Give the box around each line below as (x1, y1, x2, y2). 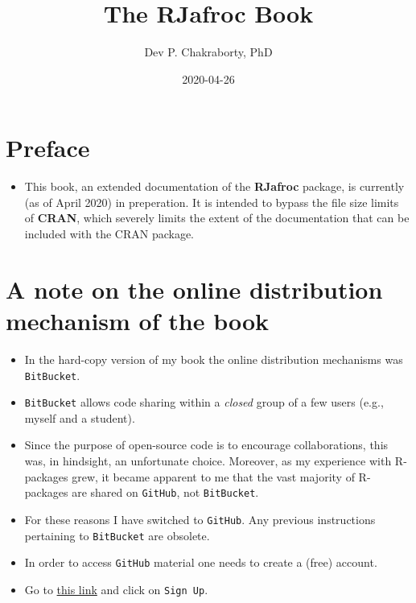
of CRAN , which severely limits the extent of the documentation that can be (24, 209, 410, 226)
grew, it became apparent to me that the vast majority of (72, 468, 355, 485)
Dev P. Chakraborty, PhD (144, 43, 273, 60)
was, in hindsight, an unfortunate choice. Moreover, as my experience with (24, 452, 392, 469)
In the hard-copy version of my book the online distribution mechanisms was (24, 350, 403, 367)
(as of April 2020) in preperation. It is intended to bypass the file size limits (24, 193, 399, 210)
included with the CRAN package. (24, 225, 194, 242)
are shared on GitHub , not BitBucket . (72, 484, 259, 501)
